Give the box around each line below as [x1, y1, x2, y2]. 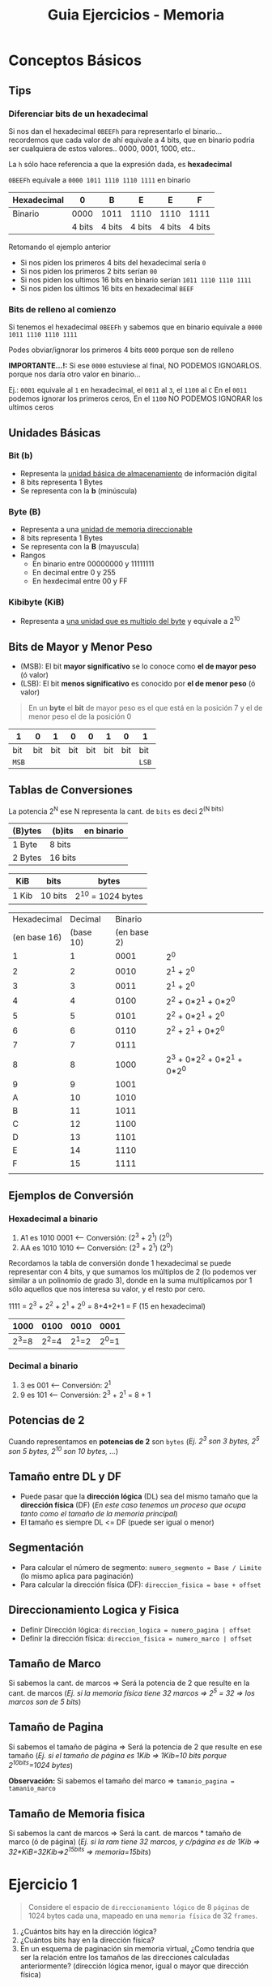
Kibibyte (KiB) [8, 596, 65, 608]
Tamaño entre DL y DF [8, 1470, 121, 1484]
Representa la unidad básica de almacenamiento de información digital [19, 468, 257, 478]
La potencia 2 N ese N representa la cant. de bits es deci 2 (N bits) [8, 805, 224, 816]
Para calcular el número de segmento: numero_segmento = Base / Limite [19, 1562, 261, 1572]
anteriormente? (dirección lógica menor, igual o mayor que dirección [19, 1961, 249, 1971]
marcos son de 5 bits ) [8, 1697, 82, 1706]
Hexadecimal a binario [8, 1213, 99, 1224]
